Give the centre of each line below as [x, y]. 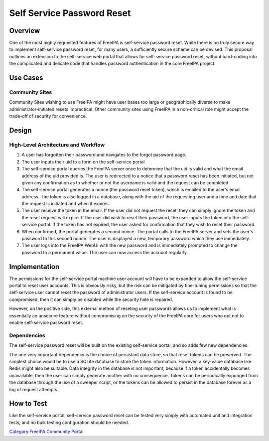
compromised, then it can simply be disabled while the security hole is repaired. [91, 299]
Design [20, 130]
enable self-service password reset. [46, 323]
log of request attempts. [34, 389]
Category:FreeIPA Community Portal [46, 432]
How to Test [28, 404]
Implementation [34, 267]
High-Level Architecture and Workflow [57, 145]
